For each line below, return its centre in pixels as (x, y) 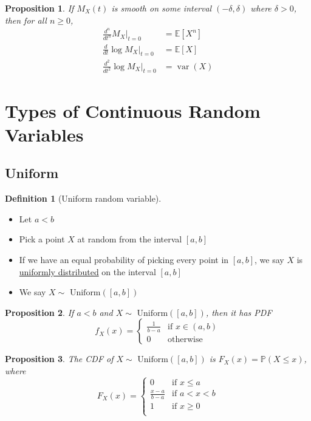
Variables (44, 134)
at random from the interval (130, 239)
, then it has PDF (239, 312)
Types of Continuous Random (133, 110)
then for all (26, 20)
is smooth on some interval (162, 8)
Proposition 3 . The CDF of (59, 359)
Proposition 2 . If (39, 312)
